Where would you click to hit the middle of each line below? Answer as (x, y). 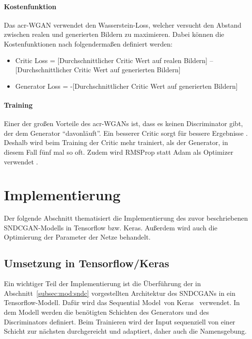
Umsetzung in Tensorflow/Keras (87, 263)
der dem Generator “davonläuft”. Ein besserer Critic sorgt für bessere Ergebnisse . (126, 133)
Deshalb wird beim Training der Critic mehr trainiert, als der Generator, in (116, 142)
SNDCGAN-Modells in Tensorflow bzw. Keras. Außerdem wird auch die (111, 227)
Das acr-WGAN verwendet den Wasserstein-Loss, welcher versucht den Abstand (123, 24)
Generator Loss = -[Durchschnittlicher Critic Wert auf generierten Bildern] (126, 86)
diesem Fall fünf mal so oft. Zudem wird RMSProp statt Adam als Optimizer (119, 152)
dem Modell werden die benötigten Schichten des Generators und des (107, 312)
